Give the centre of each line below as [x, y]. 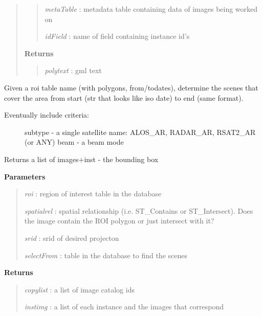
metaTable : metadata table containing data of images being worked [151, 9]
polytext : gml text [73, 70]
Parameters [25, 176]
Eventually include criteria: [47, 115]
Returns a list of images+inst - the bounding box [81, 159]
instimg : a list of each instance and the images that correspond [124, 307]
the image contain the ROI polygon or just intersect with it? [119, 221]
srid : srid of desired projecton [72, 238]
